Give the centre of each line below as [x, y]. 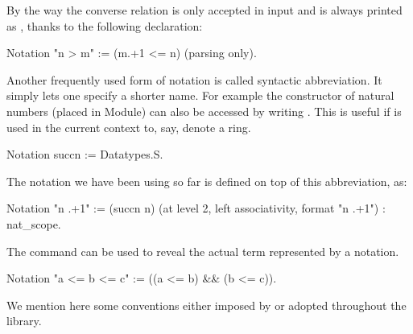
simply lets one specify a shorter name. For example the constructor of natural [200, 95]
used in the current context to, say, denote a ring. [129, 127]
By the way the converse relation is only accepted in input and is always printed [204, 10]
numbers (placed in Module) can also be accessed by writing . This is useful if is [204, 111]
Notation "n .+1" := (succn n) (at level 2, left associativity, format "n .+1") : [196, 208]
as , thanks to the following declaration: [105, 25]
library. [24, 321]
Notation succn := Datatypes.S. [85, 154]
